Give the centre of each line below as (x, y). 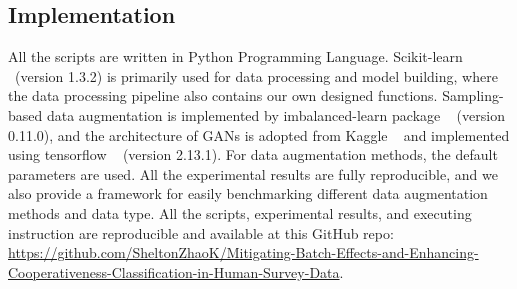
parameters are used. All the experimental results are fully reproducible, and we (253, 173)
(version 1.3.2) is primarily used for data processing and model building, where (256, 75)
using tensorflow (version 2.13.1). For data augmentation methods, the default (253, 154)
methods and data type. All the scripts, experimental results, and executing (240, 212)
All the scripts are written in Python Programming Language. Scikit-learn (235, 56)
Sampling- (473, 95)
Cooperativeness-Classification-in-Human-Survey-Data (174, 271)
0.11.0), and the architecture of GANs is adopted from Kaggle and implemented (259, 134)
